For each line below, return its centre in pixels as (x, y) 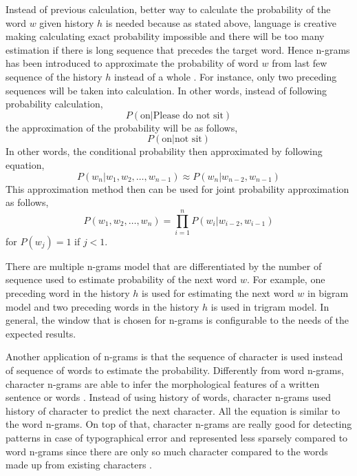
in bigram (328, 293)
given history (67, 22)
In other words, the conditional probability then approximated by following (164, 151)
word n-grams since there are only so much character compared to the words (167, 451)
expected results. (41, 333)
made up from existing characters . (79, 465)
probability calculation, (54, 104)
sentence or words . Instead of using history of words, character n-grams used (168, 397)
